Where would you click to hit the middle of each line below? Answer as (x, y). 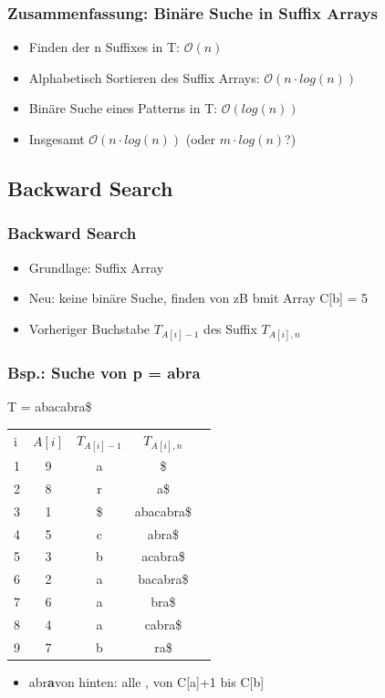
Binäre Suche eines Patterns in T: (123, 108)
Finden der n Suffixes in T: (104, 47)
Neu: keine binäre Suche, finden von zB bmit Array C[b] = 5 (198, 298)
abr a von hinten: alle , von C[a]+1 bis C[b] (146, 681)
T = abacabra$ (50, 406)
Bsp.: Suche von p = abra (104, 372)
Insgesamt (57, 139)
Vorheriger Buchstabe (89, 328)
